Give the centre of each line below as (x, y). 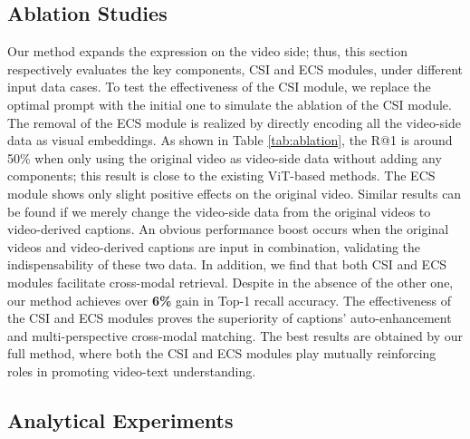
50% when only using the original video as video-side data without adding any (225, 157)
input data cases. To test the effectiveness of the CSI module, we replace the (219, 87)
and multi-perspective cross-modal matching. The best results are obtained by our (235, 335)
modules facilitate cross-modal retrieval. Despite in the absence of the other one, (230, 282)
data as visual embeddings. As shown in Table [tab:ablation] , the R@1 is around (230, 140)
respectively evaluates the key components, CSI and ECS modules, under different (235, 68)
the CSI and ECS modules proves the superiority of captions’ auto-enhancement (230, 318)
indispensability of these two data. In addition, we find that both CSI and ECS (227, 264)
